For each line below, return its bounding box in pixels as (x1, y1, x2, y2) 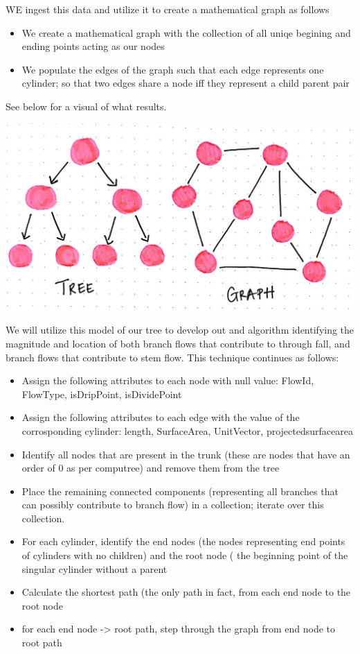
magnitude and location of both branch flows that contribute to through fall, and (6, 336, 350, 350)
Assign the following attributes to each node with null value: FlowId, (21, 373, 314, 388)
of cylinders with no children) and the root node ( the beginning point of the (21, 548, 348, 562)
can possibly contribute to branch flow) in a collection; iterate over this (21, 497, 324, 512)
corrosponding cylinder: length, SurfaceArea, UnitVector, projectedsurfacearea (21, 423, 353, 438)
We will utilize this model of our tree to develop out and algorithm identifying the (6, 322, 354, 337)
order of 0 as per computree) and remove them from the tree (21, 461, 280, 475)
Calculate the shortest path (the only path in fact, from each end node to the (21, 585, 351, 599)
